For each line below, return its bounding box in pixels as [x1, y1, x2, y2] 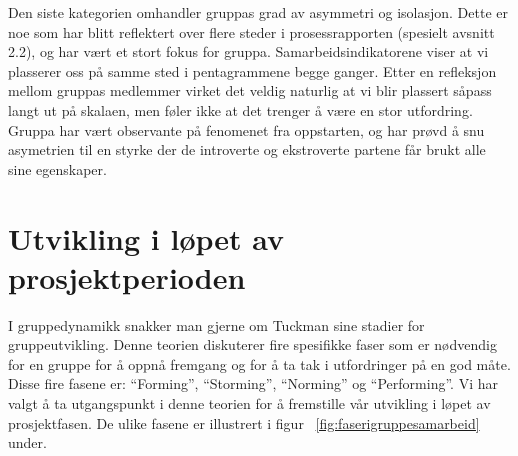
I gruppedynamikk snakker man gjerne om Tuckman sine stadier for [8, 314, 425, 335]
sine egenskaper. [8, 158, 107, 179]
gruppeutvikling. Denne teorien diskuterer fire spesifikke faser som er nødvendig [8, 334, 497, 355]
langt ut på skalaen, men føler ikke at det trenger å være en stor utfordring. [8, 99, 473, 120]
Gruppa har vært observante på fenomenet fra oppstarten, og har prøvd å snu [8, 119, 485, 140]
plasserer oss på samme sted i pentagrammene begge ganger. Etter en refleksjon [8, 60, 497, 81]
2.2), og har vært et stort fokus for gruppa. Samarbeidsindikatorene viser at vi [8, 41, 489, 62]
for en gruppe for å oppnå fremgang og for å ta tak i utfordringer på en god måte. [8, 353, 511, 374]
